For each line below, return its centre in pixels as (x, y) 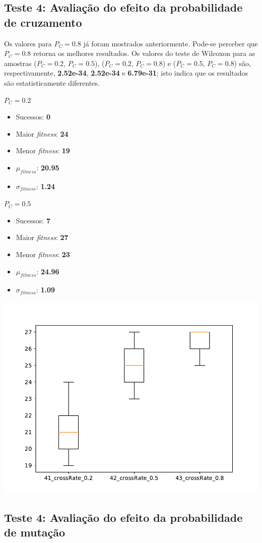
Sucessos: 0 (33, 117)
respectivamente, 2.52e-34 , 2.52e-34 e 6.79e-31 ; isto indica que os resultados (126, 73)
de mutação (35, 532)
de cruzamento (43, 22)
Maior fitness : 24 (42, 133)
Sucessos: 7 (33, 220)
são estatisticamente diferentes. (52, 82)
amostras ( (20, 63)
